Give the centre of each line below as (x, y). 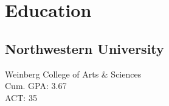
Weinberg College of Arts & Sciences (73, 74)
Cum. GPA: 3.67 (36, 86)
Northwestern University (84, 48)
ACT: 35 (21, 97)
